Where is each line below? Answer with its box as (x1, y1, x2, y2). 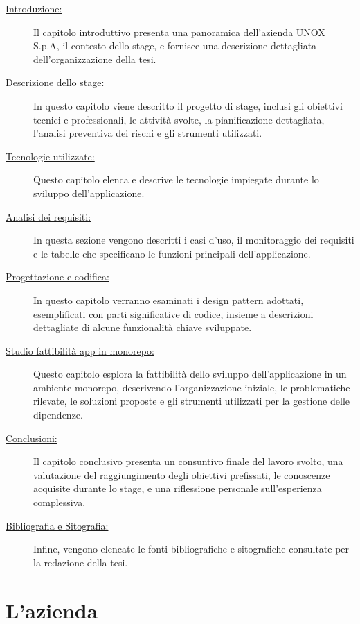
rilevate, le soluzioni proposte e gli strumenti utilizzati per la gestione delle (33, 394, 350, 408)
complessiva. (33, 495, 86, 509)
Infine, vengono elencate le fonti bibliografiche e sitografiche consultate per (33, 541, 350, 556)
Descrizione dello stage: (6, 75, 105, 90)
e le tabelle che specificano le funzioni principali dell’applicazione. (33, 246, 311, 260)
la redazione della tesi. (33, 555, 128, 569)
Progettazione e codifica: (6, 269, 109, 284)
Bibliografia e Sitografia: (6, 518, 109, 532)
